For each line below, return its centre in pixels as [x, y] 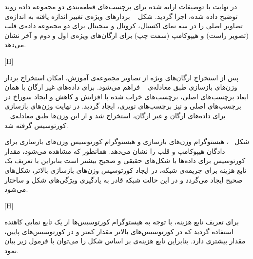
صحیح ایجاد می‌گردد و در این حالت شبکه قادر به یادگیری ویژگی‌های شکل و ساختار [124, 179]
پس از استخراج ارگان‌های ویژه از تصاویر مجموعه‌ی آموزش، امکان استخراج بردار [122, 77]
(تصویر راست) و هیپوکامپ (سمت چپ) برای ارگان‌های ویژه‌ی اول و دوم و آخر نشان [126, 35]
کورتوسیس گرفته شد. [36, 125]
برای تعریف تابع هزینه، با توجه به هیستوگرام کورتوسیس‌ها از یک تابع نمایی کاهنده [122, 222]
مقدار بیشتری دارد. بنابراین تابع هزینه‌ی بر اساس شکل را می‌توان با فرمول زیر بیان [125, 241]
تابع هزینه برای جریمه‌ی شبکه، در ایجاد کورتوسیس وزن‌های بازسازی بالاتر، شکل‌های [126, 170]
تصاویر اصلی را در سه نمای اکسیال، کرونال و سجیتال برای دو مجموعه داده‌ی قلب [124, 26]
